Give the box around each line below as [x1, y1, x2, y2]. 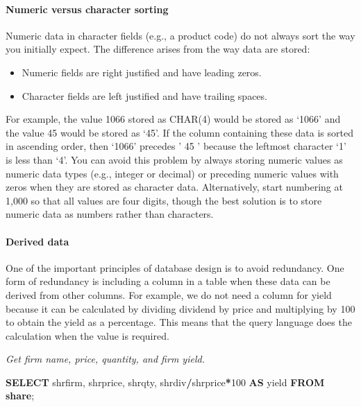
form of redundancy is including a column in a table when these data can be [6, 274, 330, 288]
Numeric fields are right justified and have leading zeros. [22, 64, 262, 79]
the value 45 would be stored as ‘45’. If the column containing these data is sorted [6, 125, 353, 139]
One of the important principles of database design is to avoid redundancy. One [6, 260, 344, 275]
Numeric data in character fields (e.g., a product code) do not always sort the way [6, 28, 355, 42]
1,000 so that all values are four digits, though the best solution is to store [6, 193, 322, 207]
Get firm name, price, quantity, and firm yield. [6, 352, 205, 366]
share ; [6, 388, 35, 403]
